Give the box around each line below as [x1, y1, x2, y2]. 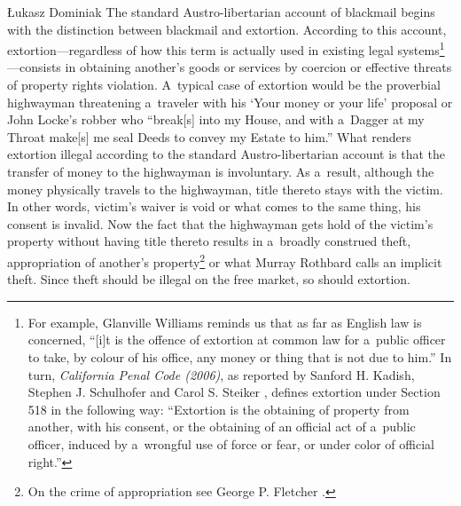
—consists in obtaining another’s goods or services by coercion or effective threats [7, 58, 452, 76]
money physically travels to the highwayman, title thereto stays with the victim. [7, 179, 443, 198]
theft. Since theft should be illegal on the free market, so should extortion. [7, 270, 410, 289]
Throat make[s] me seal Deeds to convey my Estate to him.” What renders [7, 127, 411, 146]
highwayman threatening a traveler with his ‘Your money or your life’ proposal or [7, 92, 453, 111]
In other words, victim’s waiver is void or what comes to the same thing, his [7, 197, 421, 216]
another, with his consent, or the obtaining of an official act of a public [27, 417, 416, 436]
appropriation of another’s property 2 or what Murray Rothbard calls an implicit [7, 249, 442, 271]
